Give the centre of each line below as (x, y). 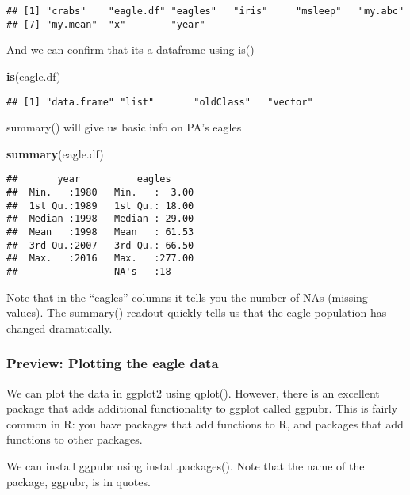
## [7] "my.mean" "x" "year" (106, 24)
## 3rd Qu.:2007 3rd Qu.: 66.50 (100, 245)
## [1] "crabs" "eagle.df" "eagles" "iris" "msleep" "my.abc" (205, 11)
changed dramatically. (59, 327)
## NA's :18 (89, 271)
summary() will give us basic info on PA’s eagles (124, 127)
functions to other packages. (75, 439)
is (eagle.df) (34, 76)
